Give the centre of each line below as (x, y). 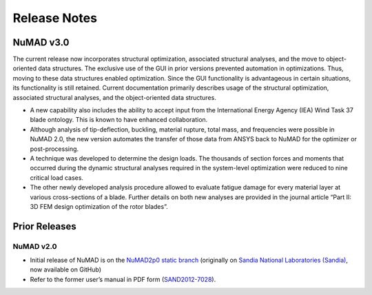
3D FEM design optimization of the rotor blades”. (99, 206)
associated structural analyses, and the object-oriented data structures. (114, 97)
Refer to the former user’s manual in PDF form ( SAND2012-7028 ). (123, 279)
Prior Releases (45, 226)
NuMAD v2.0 (35, 246)
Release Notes (55, 18)
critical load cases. (57, 177)
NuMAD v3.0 (41, 42)
